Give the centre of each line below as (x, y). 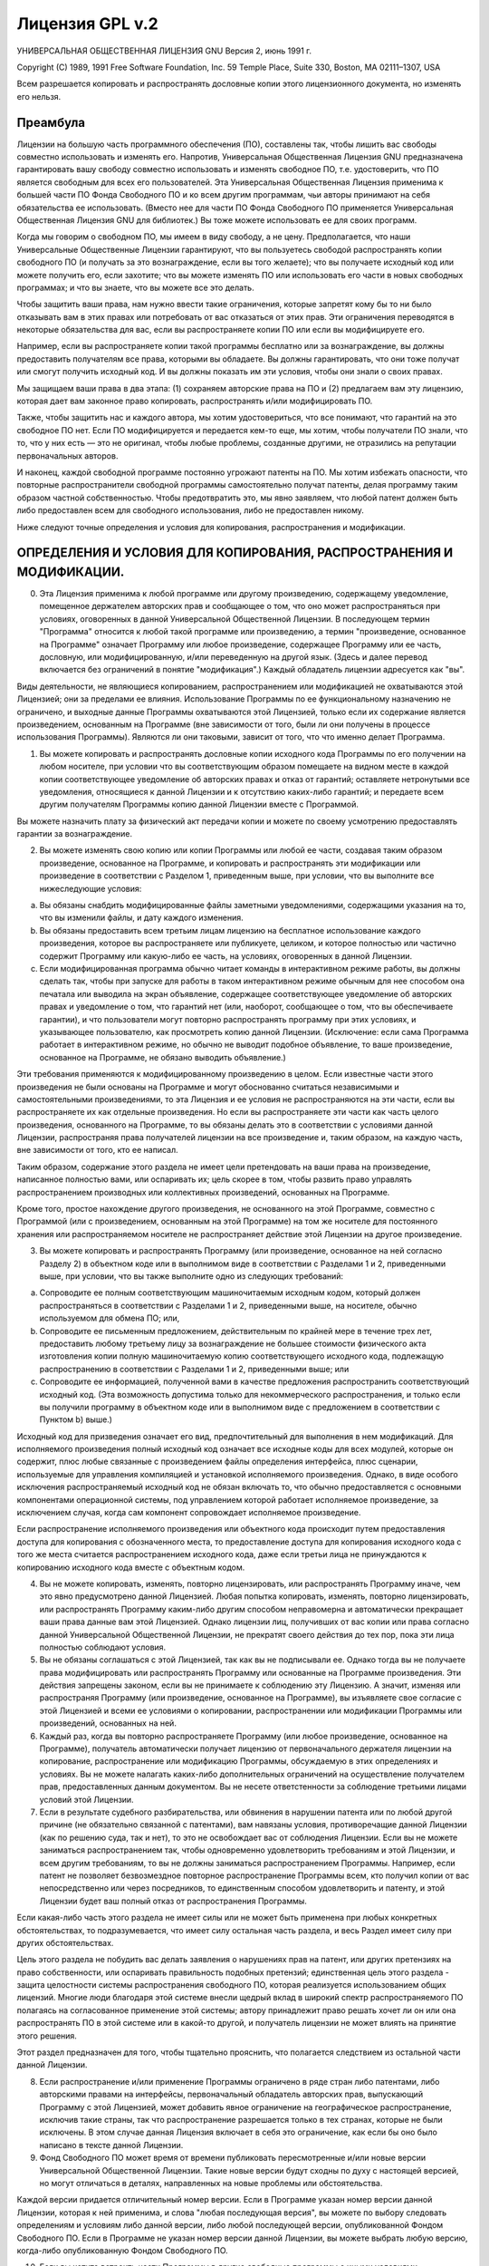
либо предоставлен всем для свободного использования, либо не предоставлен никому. (190, 510)
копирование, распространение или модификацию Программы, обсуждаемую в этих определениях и (239, 1761)
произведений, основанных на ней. (108, 1723)
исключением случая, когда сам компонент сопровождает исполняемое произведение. (189, 1513)
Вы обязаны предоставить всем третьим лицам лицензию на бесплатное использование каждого (230, 930)
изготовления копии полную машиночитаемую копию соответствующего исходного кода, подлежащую (241, 1356)
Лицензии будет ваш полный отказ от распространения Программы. (173, 1901)
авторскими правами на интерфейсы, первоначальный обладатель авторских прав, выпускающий (231, 2095)
